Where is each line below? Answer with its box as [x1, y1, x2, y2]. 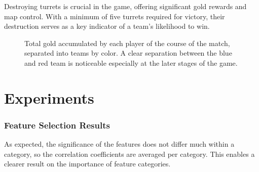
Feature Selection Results [4, 118, 110, 131]
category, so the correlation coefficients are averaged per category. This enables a [4, 148, 255, 159]
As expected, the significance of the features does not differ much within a [4, 139, 235, 149]
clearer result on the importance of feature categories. [4, 158, 171, 169]
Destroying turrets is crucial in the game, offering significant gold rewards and [4, 1, 247, 11]
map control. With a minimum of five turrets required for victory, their [4, 11, 225, 21]
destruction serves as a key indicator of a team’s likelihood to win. [4, 21, 210, 31]
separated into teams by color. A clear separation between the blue [24, 48, 232, 58]
